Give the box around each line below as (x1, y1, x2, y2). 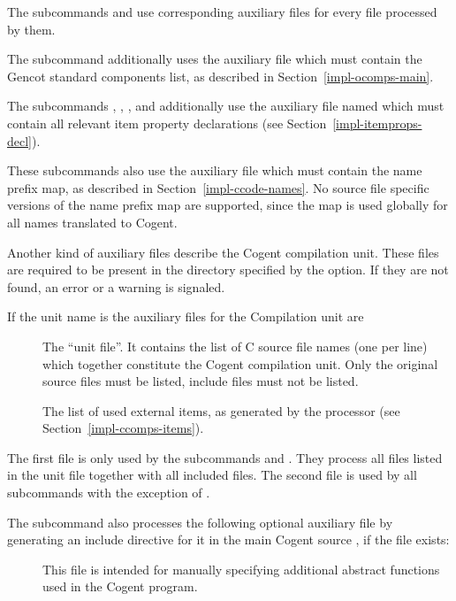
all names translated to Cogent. (7, 212, 178, 231)
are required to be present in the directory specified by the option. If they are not (7, 260, 449, 279)
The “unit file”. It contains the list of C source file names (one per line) (42, 336, 428, 355)
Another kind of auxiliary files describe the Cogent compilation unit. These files (7, 243, 439, 261)
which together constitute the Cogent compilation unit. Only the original (42, 354, 438, 373)
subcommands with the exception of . (7, 483, 210, 502)
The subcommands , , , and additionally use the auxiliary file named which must (7, 96, 445, 115)
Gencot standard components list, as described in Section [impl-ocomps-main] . (7, 66, 434, 85)
